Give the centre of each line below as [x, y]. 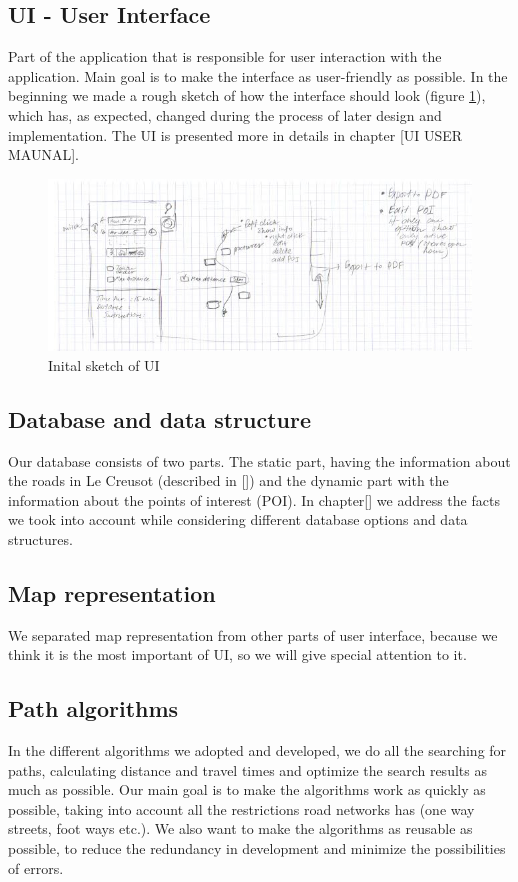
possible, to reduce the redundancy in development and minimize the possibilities [257, 848]
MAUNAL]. [43, 154]
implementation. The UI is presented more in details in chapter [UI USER [235, 134]
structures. [40, 538]
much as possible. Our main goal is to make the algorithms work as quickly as [247, 789]
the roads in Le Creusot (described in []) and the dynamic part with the [228, 480]
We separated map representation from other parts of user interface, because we [253, 634]
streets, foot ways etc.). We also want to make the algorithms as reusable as [240, 828]
